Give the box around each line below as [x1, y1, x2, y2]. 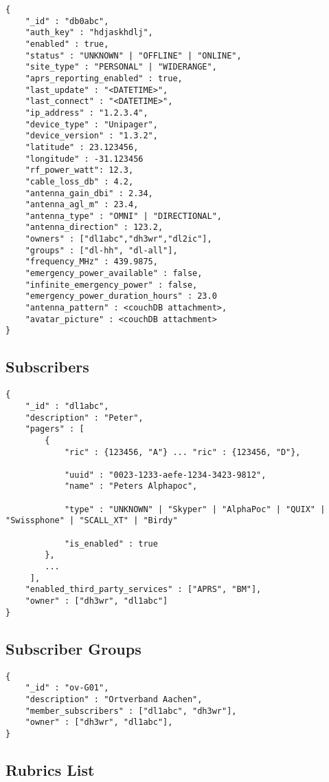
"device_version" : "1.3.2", [25, 131, 158, 141]
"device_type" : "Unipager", [25, 119, 158, 129]
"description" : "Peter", [25, 412, 144, 423]
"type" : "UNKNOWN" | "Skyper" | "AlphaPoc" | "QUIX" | [64, 504, 326, 514]
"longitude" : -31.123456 [25, 154, 144, 164]
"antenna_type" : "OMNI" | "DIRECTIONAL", [25, 211, 222, 221]
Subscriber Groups [5, 637, 141, 659]
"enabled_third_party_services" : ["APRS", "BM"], [25, 584, 262, 595]
